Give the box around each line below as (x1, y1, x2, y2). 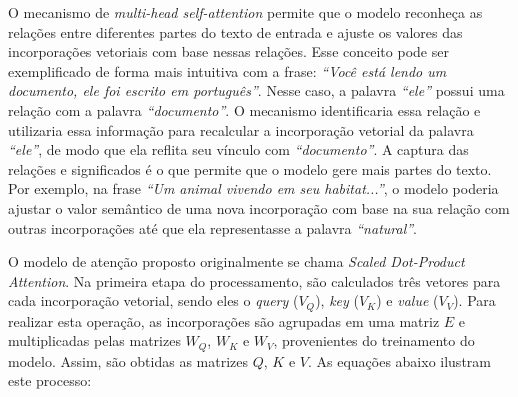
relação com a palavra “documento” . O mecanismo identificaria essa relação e (8, 99, 481, 120)
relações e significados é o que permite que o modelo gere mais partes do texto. (8, 158, 492, 179)
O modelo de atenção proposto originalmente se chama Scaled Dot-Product (8, 251, 465, 272)
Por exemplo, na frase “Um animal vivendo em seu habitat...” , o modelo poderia (8, 178, 499, 199)
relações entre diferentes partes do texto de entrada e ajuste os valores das (8, 21, 463, 42)
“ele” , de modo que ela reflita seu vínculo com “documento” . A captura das (8, 139, 469, 160)
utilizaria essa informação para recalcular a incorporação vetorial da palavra (8, 119, 474, 140)
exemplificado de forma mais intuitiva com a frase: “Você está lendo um (8, 60, 447, 81)
